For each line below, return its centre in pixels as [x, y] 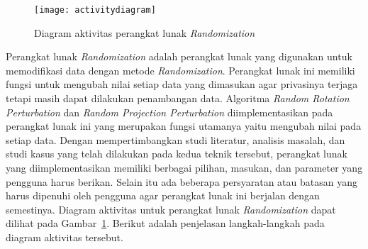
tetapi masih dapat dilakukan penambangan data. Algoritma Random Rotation [178, 98]
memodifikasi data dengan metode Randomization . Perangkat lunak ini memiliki [180, 70]
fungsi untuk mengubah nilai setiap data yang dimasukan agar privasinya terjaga [182, 84]
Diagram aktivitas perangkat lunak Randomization [145, 32]
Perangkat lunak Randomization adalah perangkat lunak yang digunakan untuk [179, 56]
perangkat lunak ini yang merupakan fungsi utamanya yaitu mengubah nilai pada [184, 126]
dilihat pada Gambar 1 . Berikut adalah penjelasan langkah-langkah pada [165, 223]
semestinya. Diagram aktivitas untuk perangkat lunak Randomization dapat [171, 209]
